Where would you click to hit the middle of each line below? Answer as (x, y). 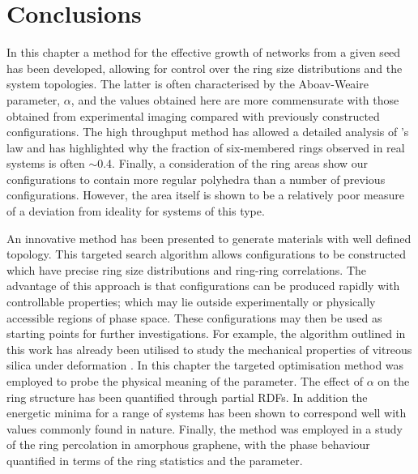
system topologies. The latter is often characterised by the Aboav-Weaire (188, 84)
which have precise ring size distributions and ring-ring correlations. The (187, 269)
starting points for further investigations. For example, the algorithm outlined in (206, 333)
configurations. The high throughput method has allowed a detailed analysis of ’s (208, 132)
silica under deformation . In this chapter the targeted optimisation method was (205, 365)
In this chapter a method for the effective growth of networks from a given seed (204, 52)
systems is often (46, 163)
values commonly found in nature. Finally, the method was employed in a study (205, 428)
